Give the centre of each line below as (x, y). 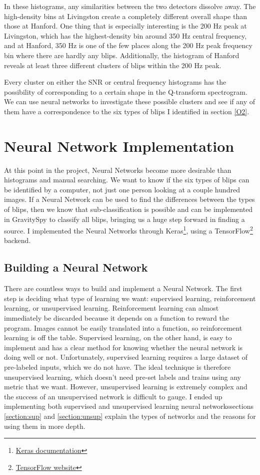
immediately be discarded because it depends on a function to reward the (116, 318)
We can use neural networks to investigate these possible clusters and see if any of (130, 101)
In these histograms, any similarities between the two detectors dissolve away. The (130, 6)
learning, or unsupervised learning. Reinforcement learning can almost (111, 308)
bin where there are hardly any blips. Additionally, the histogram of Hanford (122, 55)
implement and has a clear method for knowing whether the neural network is (123, 347)
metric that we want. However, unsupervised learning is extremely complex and (126, 387)
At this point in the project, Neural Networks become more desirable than (118, 170)
